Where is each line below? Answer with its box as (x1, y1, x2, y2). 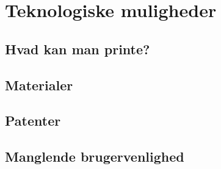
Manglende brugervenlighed (5, 147, 184, 166)
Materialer (5, 75, 73, 94)
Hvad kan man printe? (5, 39, 150, 58)
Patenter (5, 111, 61, 130)
